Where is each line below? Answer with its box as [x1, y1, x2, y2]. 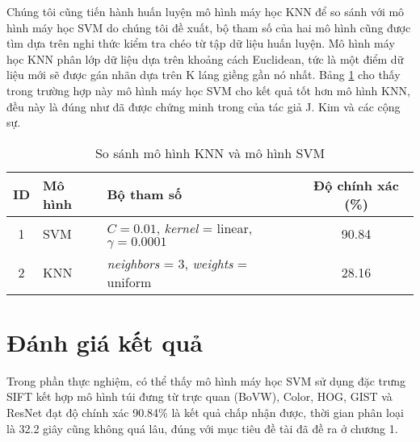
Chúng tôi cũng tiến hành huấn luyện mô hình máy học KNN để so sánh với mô [6, 3, 405, 19]
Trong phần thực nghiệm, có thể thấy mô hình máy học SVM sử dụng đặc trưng [6, 372, 406, 389]
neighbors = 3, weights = [107, 253, 248, 273]
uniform [107, 272, 152, 291]
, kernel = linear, [156, 218, 253, 237]
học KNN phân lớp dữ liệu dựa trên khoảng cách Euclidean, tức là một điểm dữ [6, 50, 404, 67]
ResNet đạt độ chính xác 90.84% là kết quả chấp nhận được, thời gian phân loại [6, 404, 404, 421]
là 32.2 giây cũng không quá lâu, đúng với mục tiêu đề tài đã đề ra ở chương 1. [6, 419, 398, 436]
